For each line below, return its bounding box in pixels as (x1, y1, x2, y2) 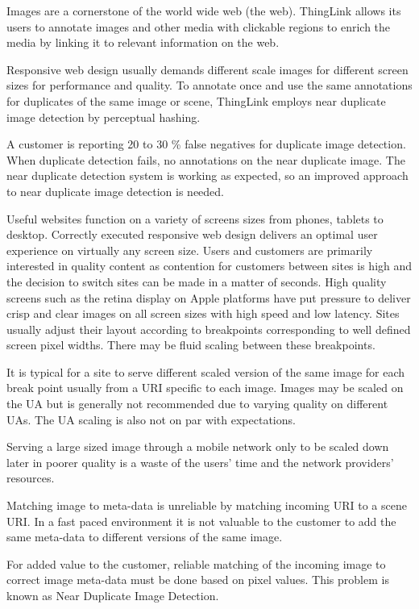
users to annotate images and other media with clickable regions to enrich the (6, 18, 391, 35)
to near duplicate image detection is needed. (6, 182, 224, 199)
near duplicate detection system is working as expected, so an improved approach (6, 167, 409, 184)
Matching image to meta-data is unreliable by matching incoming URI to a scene (6, 497, 407, 514)
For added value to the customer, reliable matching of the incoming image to (6, 555, 386, 572)
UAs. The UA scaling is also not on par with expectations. (6, 411, 296, 428)
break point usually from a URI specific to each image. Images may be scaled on (6, 379, 404, 396)
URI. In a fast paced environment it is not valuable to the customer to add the (6, 512, 396, 529)
